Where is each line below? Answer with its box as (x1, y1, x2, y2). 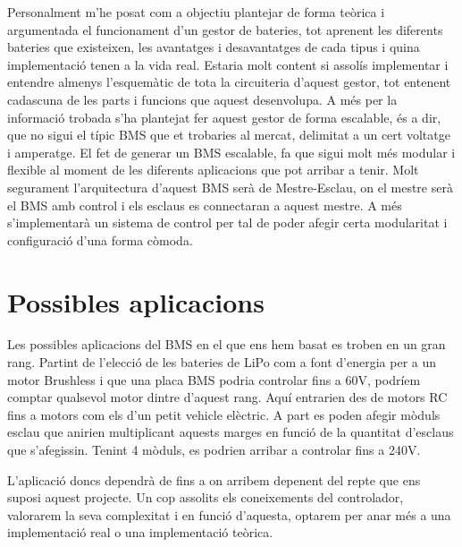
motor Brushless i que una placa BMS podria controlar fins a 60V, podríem (7, 370, 421, 389)
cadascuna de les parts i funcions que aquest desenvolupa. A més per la (7, 90, 398, 108)
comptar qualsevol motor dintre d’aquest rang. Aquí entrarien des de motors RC (7, 388, 448, 406)
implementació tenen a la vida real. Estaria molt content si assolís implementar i (7, 55, 449, 73)
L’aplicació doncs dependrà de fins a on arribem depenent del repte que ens (7, 470, 421, 489)
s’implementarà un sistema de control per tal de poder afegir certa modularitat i (7, 213, 448, 232)
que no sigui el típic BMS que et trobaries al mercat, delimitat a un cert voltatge (7, 125, 450, 144)
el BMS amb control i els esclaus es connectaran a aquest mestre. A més (7, 195, 402, 214)
